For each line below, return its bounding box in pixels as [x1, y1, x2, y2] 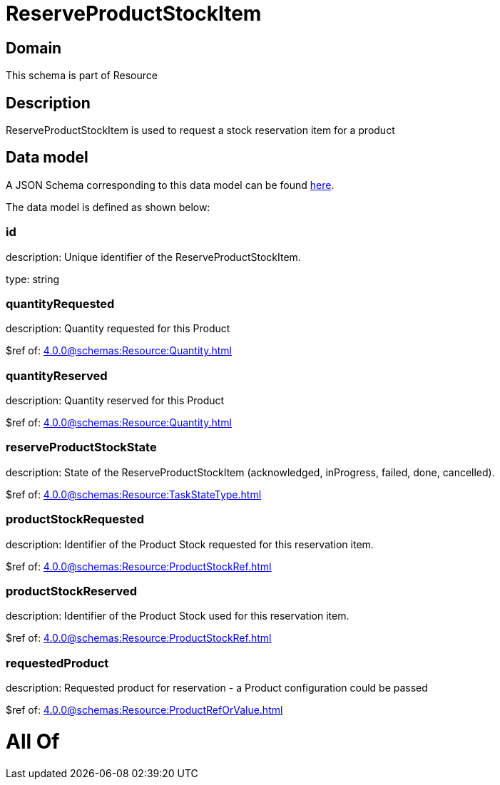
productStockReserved [6, 583, 138, 598]
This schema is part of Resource [6, 69, 158, 82]
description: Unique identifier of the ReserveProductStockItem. [6, 250, 301, 263]
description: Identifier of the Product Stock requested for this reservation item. [6, 538, 374, 550]
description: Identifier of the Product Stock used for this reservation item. [6, 610, 350, 622]
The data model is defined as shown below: [6, 200, 210, 213]
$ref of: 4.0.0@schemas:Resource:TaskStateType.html [6, 488, 262, 501]
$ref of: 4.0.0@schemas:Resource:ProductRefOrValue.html [6, 704, 283, 717]
